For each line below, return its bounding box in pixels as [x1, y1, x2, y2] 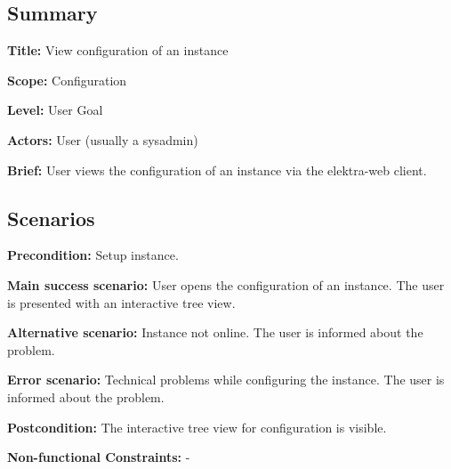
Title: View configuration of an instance [7, 41, 229, 60]
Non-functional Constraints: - [7, 448, 190, 466]
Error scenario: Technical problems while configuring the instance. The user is [7, 370, 445, 389]
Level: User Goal [7, 101, 103, 119]
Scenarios [7, 204, 95, 231]
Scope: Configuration [7, 70, 127, 89]
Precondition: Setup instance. [7, 246, 179, 264]
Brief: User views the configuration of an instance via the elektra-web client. [7, 160, 427, 179]
